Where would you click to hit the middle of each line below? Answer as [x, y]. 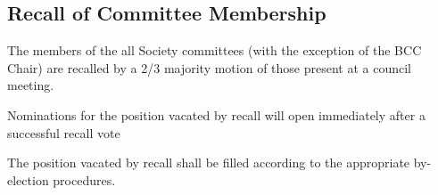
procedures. [84, 179]
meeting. [31, 85]
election [28, 179]
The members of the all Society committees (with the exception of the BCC [215, 50]
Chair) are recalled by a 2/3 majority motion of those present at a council [209, 67]
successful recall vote [64, 132]
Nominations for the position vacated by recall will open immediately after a [216, 114]
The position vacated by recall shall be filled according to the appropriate [209, 162]
